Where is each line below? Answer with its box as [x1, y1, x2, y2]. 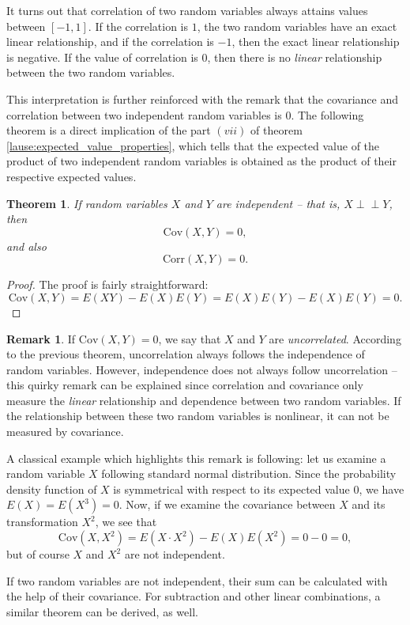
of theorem [250, 122, 303, 138]
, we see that [95, 513, 157, 530]
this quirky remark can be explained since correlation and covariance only [6, 377, 363, 393]
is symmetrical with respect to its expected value [113, 480, 350, 497]
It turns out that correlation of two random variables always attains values [6, 2, 368, 18]
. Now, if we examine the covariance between [118, 496, 336, 513]
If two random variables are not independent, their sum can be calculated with [6, 572, 388, 589]
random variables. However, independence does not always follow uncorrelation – [6, 361, 397, 377]
